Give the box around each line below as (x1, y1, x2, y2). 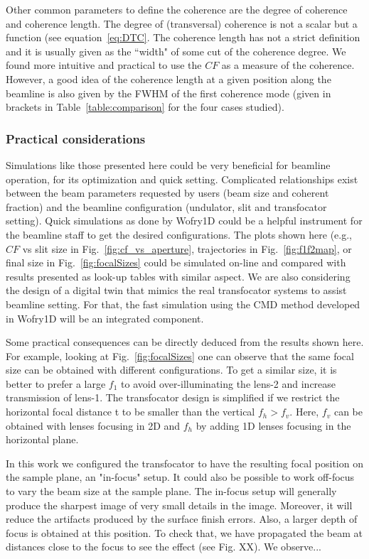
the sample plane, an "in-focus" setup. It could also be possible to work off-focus (6, 470, 355, 484)
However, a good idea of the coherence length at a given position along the (6, 71, 331, 86)
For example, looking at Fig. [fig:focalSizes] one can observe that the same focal (6, 348, 354, 363)
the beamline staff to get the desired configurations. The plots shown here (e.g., (6, 227, 352, 241)
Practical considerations (6, 129, 146, 147)
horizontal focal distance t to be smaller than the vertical (6, 404, 255, 419)
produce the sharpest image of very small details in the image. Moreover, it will (6, 497, 353, 512)
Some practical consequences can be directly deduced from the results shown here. (6, 335, 364, 349)
